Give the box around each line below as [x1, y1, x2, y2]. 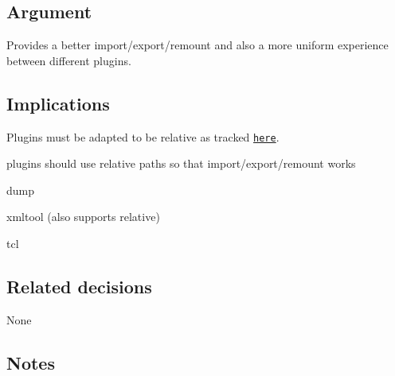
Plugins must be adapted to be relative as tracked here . [6, 128, 280, 145]
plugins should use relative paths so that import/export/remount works [6, 155, 356, 172]
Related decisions [6, 274, 152, 299]
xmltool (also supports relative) [6, 208, 160, 225]
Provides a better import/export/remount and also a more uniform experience [6, 37, 389, 53]
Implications [6, 91, 110, 115]
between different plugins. [6, 52, 131, 68]
